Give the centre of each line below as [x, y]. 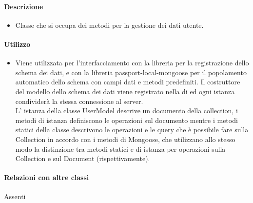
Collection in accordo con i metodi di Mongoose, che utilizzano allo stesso [125, 139]
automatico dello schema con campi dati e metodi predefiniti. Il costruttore [128, 82]
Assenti [15, 196]
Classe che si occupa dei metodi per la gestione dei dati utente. [109, 25]
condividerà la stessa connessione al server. [79, 101]
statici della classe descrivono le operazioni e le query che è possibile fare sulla [132, 130]
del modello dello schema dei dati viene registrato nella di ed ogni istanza [125, 91]
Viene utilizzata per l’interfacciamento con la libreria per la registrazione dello [132, 63]
